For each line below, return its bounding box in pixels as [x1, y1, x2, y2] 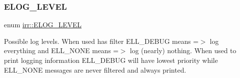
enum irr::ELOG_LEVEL [4, 19, 82, 30]
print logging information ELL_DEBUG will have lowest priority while [4, 55, 218, 65]
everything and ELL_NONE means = [4, 45, 119, 56]
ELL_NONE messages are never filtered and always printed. [4, 64, 187, 75]
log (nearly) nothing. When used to [130, 45, 237, 56]
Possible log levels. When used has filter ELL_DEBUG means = [4, 36, 199, 46]
